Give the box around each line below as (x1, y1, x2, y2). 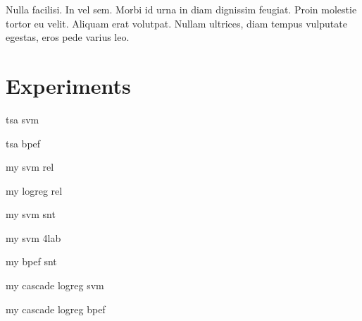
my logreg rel (6, 183, 63, 198)
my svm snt (6, 207, 56, 222)
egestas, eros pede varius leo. (6, 30, 130, 44)
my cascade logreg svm (6, 278, 104, 293)
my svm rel (6, 159, 54, 174)
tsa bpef (6, 135, 41, 150)
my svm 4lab (6, 230, 61, 245)
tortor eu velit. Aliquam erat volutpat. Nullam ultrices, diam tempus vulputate (6, 16, 347, 30)
